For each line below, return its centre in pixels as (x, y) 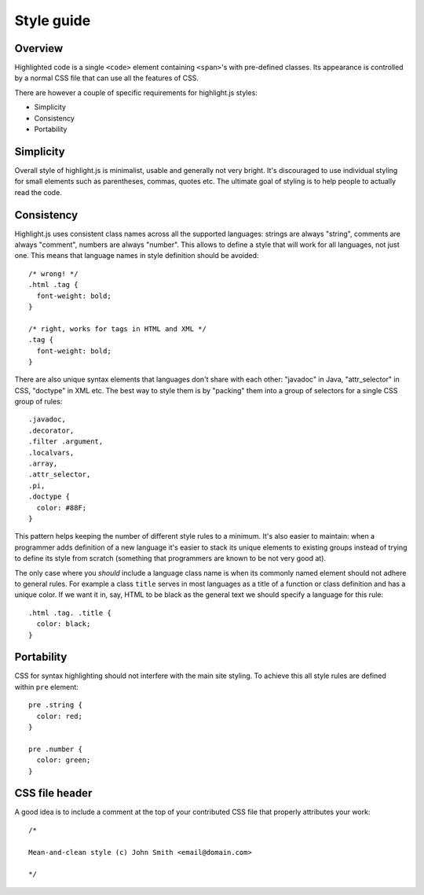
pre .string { (55, 705)
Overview (39, 48)
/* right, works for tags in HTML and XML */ (118, 329)
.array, (43, 464)
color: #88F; (62, 508)
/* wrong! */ (53, 274)
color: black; (64, 624)
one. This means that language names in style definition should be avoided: (137, 256)
